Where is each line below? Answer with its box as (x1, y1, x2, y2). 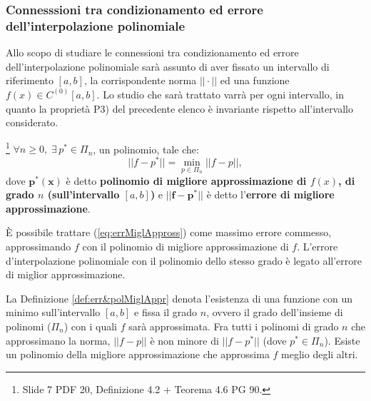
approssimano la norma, (6, 333, 111, 347)
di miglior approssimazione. (6, 267, 126, 282)
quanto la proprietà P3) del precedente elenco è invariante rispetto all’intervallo (6, 101, 354, 116)
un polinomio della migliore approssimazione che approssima (6, 347, 270, 362)
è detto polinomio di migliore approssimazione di (66, 173, 307, 188)
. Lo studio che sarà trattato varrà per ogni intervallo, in (96, 86, 344, 101)
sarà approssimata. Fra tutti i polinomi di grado (128, 319, 339, 333)
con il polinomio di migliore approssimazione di (82, 239, 289, 254)
